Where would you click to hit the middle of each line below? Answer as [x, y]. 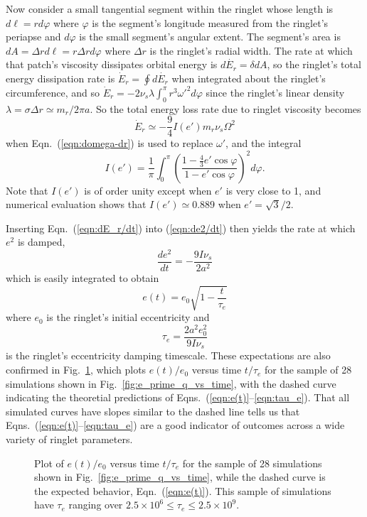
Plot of [49, 463]
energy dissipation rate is [60, 78]
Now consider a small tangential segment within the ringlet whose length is [170, 9]
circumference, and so [53, 92]
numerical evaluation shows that [76, 204]
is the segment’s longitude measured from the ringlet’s [210, 22]
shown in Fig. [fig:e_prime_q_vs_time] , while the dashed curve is [180, 477]
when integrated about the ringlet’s [249, 78]
